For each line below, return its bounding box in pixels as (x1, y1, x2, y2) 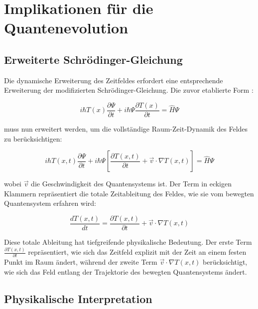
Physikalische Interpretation (4, 291, 152, 306)
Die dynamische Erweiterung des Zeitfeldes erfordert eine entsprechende (4, 75, 223, 85)
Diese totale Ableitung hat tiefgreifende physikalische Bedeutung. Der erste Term (4, 237, 252, 247)
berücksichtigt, (203, 257, 248, 267)
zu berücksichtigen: (4, 133, 62, 144)
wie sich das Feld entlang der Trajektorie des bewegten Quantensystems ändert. (4, 266, 247, 277)
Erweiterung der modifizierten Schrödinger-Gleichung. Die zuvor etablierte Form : (4, 85, 254, 95)
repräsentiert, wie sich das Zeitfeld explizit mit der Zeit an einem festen (28, 247, 247, 257)
